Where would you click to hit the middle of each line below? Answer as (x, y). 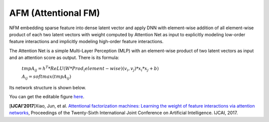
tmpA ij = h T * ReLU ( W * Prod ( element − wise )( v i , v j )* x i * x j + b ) (90, 68)
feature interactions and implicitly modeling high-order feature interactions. (86, 42)
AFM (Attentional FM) (55, 13)
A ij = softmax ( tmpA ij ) (47, 77)
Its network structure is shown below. (48, 88)
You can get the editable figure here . (47, 97)
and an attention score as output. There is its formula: (64, 58)
